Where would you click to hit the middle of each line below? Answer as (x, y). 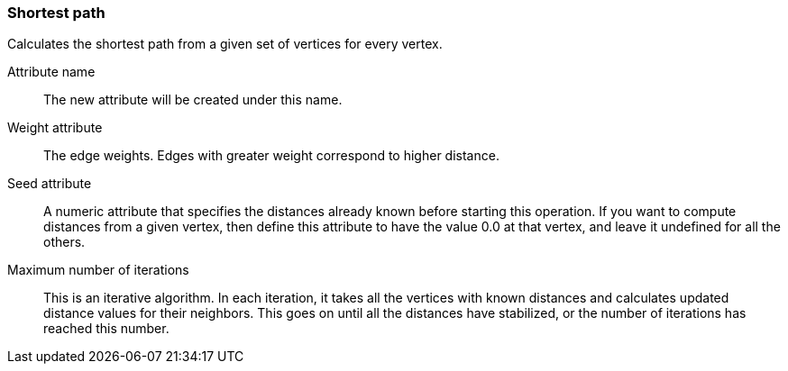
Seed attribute (50, 184)
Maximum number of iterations (98, 270)
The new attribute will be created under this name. (193, 100)
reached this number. (106, 329)
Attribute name (51, 72)
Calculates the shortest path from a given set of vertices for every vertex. (225, 44)
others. (64, 242)
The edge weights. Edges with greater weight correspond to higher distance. (271, 156)
